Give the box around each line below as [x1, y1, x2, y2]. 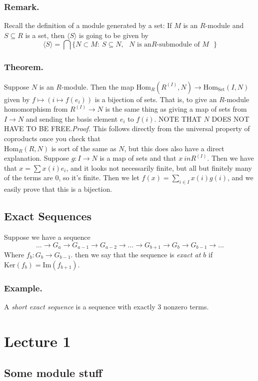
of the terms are [4, 172, 53, 183]
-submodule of [156, 41, 200, 49]
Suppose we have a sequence [4, 231, 90, 242]
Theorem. [4, 61, 43, 73]
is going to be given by [79, 30, 148, 40]
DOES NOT [211, 113, 249, 124]
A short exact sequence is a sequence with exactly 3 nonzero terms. [4, 301, 209, 311]
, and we [227, 172, 253, 183]
